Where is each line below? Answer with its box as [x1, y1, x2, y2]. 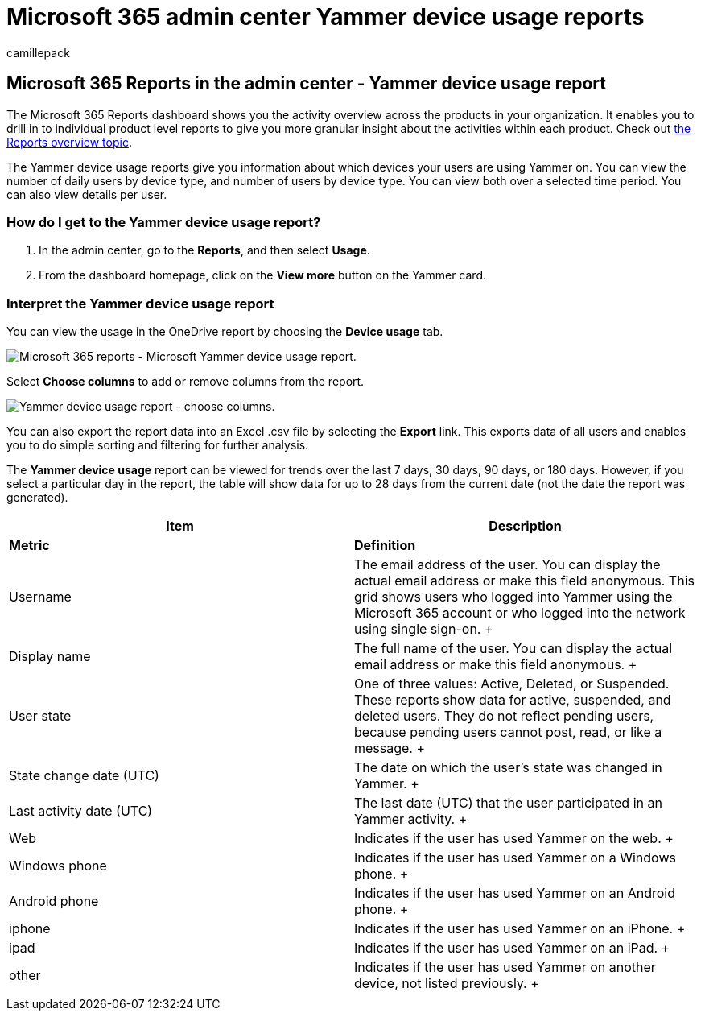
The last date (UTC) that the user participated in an [354, 795, 662, 812]
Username [9, 589, 72, 606]
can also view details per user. [6, 187, 167, 201]
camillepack [6, 45, 70, 60]
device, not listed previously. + [354, 975, 539, 992]
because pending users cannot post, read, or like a [354, 724, 662, 741]
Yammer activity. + [354, 811, 468, 828]
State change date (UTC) [9, 767, 159, 784]
